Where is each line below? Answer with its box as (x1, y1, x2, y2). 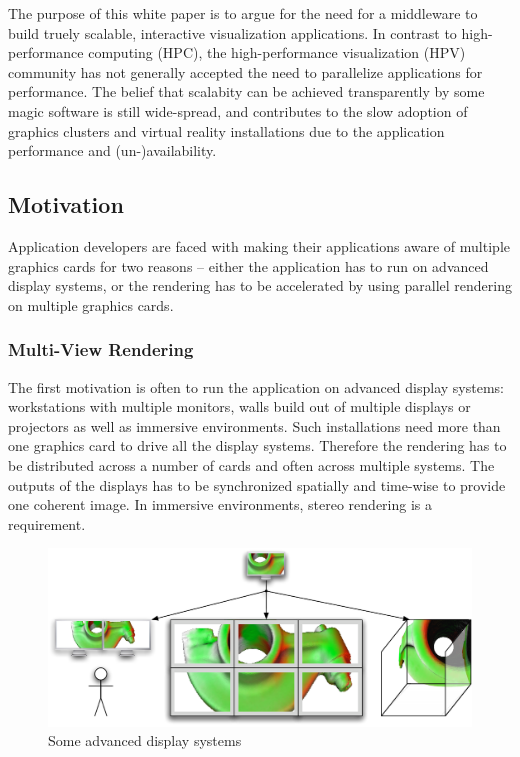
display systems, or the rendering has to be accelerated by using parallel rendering (8, 275, 512, 296)
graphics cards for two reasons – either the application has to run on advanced (8, 255, 489, 276)
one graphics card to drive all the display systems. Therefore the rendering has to (8, 435, 507, 456)
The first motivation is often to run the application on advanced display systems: (8, 376, 504, 397)
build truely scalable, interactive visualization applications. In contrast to (8, 22, 457, 43)
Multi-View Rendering (8, 337, 194, 362)
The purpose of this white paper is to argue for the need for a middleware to (8, 3, 478, 23)
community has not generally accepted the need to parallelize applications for (8, 61, 483, 82)
